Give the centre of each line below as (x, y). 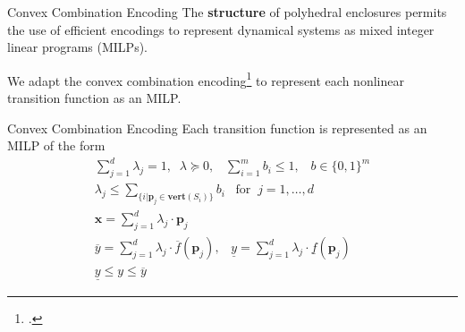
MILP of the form (56, 145)
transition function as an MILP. (94, 98)
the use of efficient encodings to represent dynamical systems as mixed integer (221, 29)
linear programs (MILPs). (78, 47)
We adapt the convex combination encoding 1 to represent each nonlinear (206, 79)
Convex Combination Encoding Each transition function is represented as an (217, 128)
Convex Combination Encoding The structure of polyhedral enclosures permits (227, 12)
